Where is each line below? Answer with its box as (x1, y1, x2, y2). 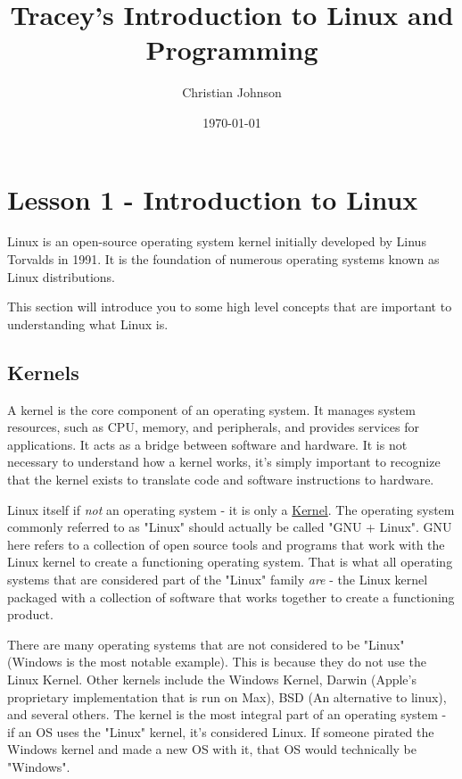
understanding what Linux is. (7, 314, 169, 333)
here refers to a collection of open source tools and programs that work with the (7, 535, 445, 553)
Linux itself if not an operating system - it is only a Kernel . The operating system (7, 500, 455, 518)
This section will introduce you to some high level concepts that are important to (7, 297, 452, 316)
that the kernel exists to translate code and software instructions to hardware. (7, 469, 434, 488)
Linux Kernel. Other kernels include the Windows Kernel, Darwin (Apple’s (7, 669, 417, 688)
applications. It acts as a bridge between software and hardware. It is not (7, 435, 408, 453)
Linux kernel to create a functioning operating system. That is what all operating (7, 552, 453, 571)
